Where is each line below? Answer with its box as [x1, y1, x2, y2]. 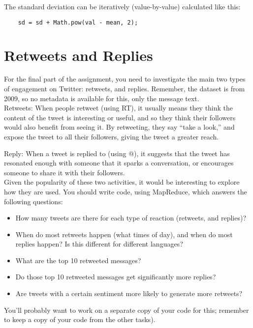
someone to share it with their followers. [4, 167, 125, 177]
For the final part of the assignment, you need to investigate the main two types [4, 74, 246, 84]
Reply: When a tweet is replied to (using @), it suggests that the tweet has [4, 148, 230, 158]
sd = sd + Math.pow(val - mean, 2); [18, 19, 138, 26]
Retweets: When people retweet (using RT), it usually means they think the [4, 103, 233, 113]
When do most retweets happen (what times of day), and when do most [15, 229, 233, 239]
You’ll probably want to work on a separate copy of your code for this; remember [4, 304, 249, 315]
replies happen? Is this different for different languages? [15, 239, 183, 249]
